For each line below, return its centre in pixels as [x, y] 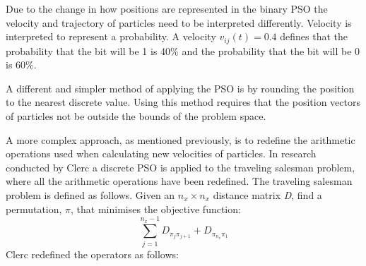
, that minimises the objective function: [156, 208]
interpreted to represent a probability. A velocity [111, 36]
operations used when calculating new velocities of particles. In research [161, 153]
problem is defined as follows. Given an [90, 194]
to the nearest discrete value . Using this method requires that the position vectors [183, 102]
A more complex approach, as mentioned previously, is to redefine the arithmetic [181, 139]
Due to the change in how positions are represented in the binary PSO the [167, 8]
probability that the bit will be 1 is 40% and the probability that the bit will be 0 [183, 50]
